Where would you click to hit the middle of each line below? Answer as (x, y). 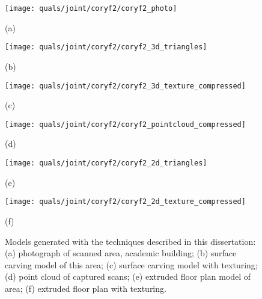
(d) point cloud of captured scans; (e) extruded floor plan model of (128, 276)
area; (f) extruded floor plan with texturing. (86, 288)
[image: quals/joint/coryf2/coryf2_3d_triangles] (106, 47)
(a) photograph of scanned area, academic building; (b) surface (121, 253)
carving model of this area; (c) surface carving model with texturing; (131, 264)
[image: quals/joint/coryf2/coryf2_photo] (91, 8)
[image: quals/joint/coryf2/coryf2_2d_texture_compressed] (125, 202)
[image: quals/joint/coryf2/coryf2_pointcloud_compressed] (125, 124)
